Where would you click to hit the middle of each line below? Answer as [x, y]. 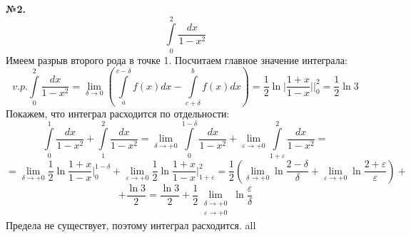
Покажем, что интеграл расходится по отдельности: [118, 114]
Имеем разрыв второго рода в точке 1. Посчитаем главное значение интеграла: [177, 59]
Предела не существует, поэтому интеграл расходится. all [131, 225]
